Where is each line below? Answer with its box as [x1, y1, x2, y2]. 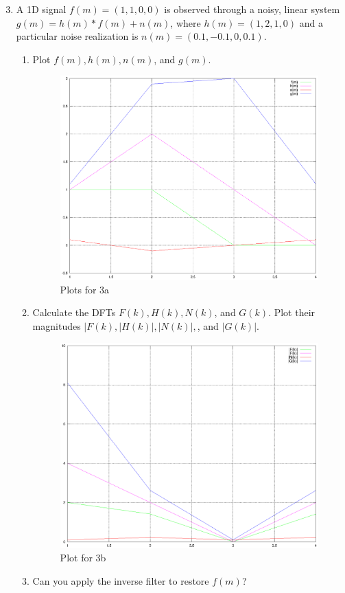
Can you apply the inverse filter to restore [32, 574, 209, 588]
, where [170, 15, 201, 30]
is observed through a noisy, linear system [164, 2, 340, 16]
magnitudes [32, 319, 81, 333]
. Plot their [268, 305, 316, 320]
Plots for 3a [60, 282, 110, 296]
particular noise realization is [16, 29, 139, 43]
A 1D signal [16, 2, 67, 16]
